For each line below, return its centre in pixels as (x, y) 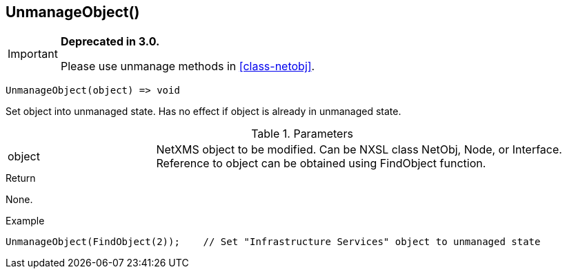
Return (21, 178)
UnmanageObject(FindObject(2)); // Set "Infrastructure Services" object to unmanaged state (273, 242)
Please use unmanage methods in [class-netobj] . (188, 66)
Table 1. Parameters (302, 134)
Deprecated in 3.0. (110, 42)
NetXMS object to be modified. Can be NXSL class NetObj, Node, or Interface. (359, 150)
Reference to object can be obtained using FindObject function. (321, 164)
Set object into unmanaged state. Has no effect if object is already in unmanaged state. (203, 112)
